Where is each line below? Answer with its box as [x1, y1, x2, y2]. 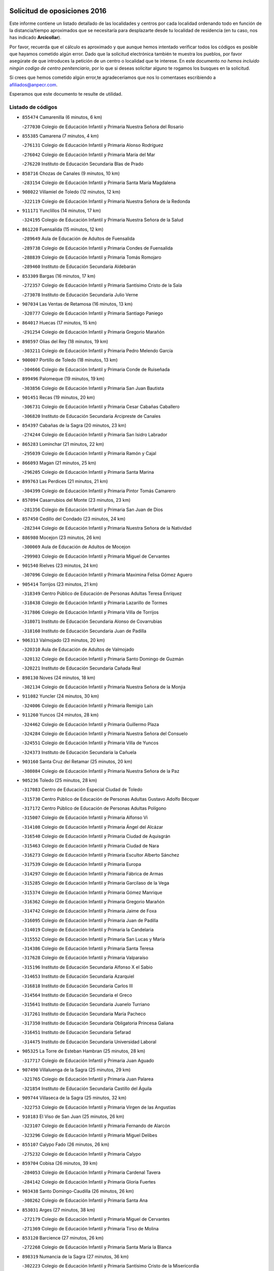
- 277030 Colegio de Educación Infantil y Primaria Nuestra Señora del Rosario [22, 124, 184, 130]
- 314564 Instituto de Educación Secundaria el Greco [22, 992, 132, 998]
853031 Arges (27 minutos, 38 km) [22, 1206, 95, 1213]
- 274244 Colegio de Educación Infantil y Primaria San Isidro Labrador [22, 432, 167, 438]
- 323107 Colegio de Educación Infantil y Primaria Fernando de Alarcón [22, 1123, 170, 1129]
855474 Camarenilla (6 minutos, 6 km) [22, 114, 102, 120]
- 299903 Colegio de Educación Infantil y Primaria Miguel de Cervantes [22, 553, 170, 559]
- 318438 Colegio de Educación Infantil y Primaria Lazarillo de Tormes [22, 600, 167, 606]
